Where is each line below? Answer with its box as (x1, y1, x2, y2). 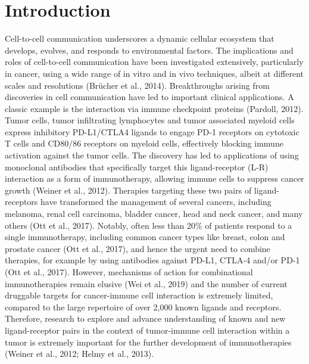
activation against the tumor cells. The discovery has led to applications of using (5, 149, 299, 161)
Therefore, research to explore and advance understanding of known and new (5, 312, 286, 325)
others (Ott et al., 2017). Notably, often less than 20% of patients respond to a (5, 219, 292, 231)
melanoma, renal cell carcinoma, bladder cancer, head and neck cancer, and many (5, 207, 303, 220)
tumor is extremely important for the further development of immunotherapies (5, 335, 292, 348)
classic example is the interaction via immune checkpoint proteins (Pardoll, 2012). (5, 102, 304, 114)
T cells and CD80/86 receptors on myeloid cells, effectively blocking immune (5, 137, 283, 150)
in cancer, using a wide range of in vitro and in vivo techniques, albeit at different (5, 67, 304, 79)
